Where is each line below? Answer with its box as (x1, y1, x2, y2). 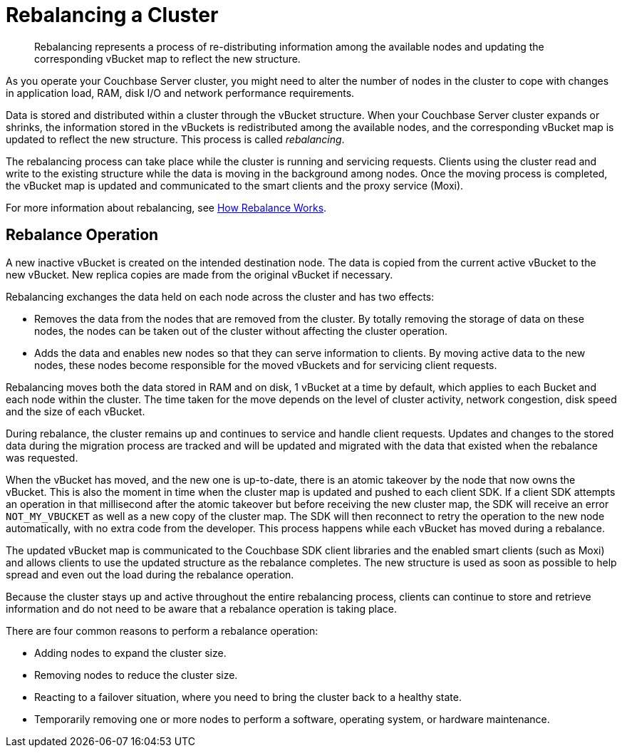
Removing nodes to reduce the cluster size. (34, 668, 238, 681)
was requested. (6, 451, 78, 464)
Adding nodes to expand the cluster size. (34, 646, 227, 659)
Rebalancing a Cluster (6, 3, 219, 27)
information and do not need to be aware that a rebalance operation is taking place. (6, 602, 397, 615)
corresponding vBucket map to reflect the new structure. (34, 52, 301, 65)
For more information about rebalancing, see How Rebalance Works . (6, 201, 327, 214)
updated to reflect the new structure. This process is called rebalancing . (6, 133, 345, 145)
